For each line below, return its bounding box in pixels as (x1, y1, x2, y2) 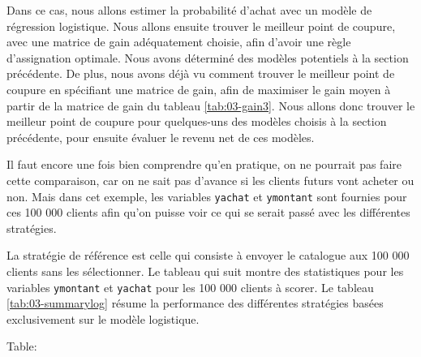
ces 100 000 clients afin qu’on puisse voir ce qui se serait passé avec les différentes (6, 204, 410, 221)
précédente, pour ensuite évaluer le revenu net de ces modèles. (6, 128, 315, 145)
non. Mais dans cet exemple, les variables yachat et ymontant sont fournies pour (6, 187, 407, 204)
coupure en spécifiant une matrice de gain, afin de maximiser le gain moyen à (6, 80, 391, 97)
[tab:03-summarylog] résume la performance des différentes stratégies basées (6, 295, 384, 312)
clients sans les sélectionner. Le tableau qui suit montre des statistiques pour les (6, 262, 404, 279)
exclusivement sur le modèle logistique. (6, 310, 200, 327)
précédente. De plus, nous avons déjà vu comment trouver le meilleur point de (6, 65, 395, 82)
